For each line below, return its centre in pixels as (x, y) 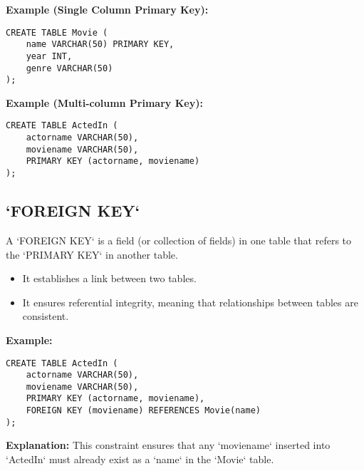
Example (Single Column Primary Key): (107, 9)
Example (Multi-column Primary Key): (104, 102)
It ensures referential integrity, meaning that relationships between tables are (190, 302)
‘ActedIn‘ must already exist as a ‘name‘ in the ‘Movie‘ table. (140, 459)
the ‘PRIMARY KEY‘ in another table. (92, 254)
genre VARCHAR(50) (69, 68)
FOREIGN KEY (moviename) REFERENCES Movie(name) (143, 411)
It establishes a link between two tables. (109, 278)
